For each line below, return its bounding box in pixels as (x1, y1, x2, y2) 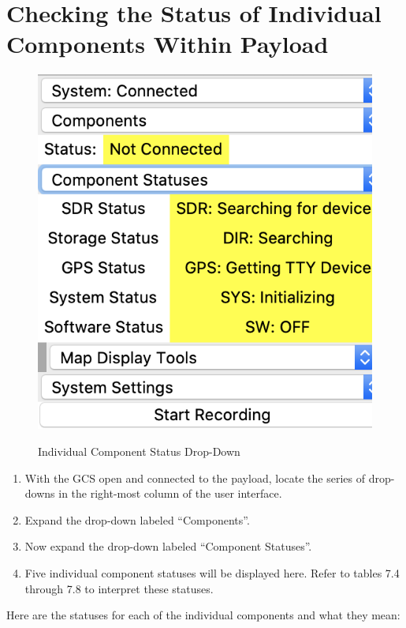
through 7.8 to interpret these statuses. (24, 580, 214, 596)
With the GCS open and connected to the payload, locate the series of (24, 469, 365, 486)
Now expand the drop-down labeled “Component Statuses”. (24, 538, 312, 555)
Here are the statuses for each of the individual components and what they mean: (6, 607, 400, 623)
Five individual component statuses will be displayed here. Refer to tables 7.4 (24, 564, 400, 581)
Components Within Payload (6, 28, 329, 60)
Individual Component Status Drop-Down (38, 442, 240, 459)
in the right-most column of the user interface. (58, 485, 282, 502)
